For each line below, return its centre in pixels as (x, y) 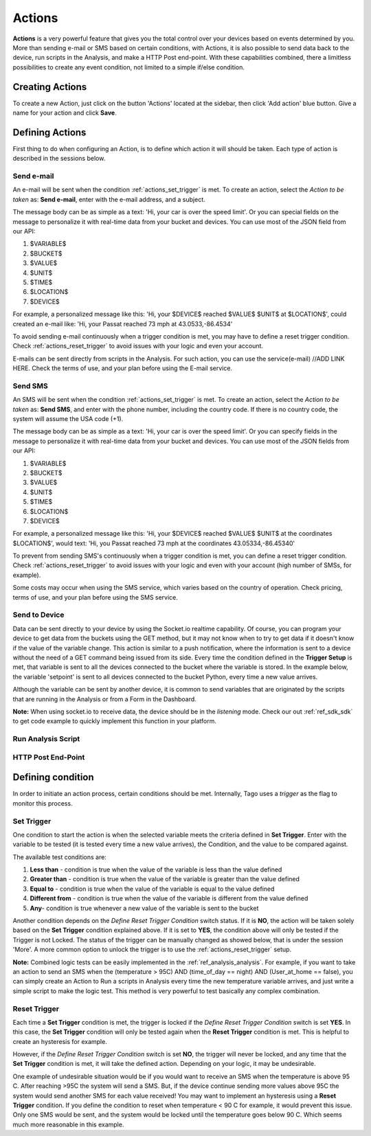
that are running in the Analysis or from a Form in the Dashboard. (105, 699)
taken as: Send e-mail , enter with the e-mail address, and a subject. (109, 199)
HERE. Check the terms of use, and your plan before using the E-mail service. (123, 368)
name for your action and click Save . (65, 113)
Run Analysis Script (46, 739)
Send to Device (38, 615)
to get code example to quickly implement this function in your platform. (114, 721)
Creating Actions (50, 87)
